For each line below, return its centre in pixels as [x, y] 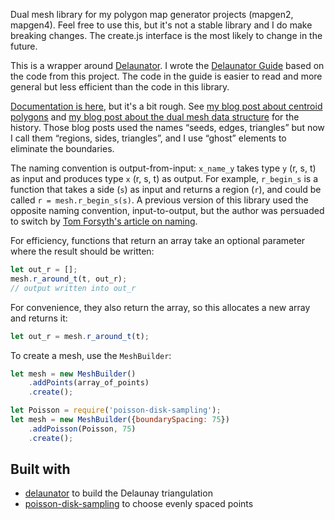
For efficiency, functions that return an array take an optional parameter [158, 240]
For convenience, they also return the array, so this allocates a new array [160, 307]
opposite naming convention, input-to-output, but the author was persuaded [167, 210]
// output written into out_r [73, 288]
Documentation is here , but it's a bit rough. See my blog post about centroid [166, 106]
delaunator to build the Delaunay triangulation [118, 493]
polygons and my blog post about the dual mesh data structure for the [155, 117]
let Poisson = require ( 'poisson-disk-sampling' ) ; [116, 410]
